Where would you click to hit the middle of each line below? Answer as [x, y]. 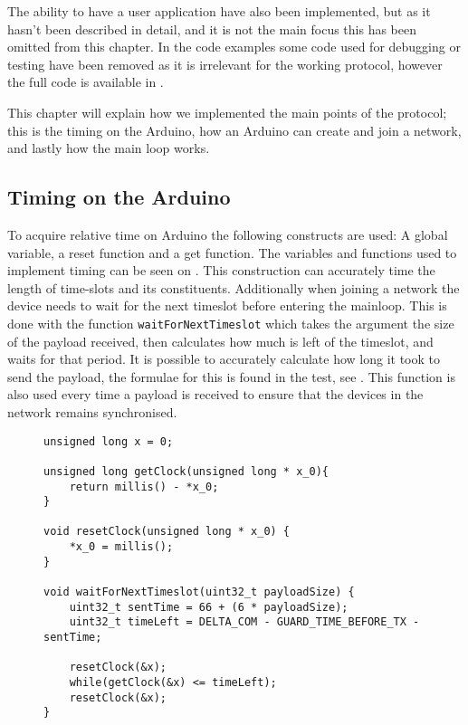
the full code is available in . [86, 82]
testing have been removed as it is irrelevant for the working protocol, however [225, 64]
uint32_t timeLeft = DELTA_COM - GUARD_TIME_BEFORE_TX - [244, 622]
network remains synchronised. [92, 411]
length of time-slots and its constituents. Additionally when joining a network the [234, 287]
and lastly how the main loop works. [109, 148]
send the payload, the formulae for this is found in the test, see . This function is [231, 376]
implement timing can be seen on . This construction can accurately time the [221, 270]
